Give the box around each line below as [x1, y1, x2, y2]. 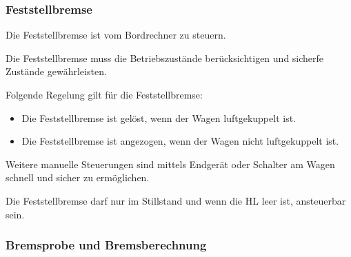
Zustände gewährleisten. [6, 64, 107, 79]
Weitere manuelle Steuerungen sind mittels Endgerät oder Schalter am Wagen [6, 156, 335, 171]
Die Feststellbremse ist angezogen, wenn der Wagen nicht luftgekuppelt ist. [21, 134, 339, 148]
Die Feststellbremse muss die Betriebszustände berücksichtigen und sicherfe [6, 50, 324, 65]
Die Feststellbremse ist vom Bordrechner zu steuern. [6, 28, 226, 42]
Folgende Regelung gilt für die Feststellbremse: [6, 88, 203, 101]
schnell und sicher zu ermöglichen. [6, 170, 150, 185]
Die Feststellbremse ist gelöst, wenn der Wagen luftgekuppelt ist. [21, 110, 296, 125]
